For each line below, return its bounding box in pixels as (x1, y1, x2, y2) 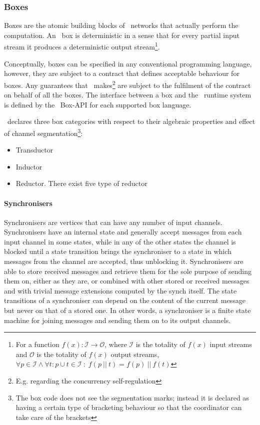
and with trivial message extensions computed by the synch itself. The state (4, 285, 237, 295)
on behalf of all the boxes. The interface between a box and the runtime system (4, 89, 251, 100)
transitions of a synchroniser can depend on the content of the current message (4, 295, 245, 305)
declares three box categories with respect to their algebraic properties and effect (7, 116, 255, 126)
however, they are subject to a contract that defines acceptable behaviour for (4, 68, 239, 78)
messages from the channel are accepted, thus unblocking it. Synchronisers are (4, 256, 243, 266)
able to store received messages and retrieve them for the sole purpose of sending (4, 265, 251, 276)
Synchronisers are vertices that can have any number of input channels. (4, 216, 222, 227)
